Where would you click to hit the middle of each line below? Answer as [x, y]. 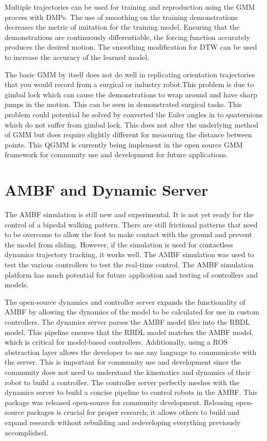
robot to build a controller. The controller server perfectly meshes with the [122, 382]
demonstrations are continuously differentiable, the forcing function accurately [127, 37]
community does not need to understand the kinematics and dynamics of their [128, 372]
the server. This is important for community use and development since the [123, 362]
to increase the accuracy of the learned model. [77, 57]
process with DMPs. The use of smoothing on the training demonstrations [121, 17]
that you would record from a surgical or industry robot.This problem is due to [129, 84]
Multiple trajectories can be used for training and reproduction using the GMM [130, 7]
